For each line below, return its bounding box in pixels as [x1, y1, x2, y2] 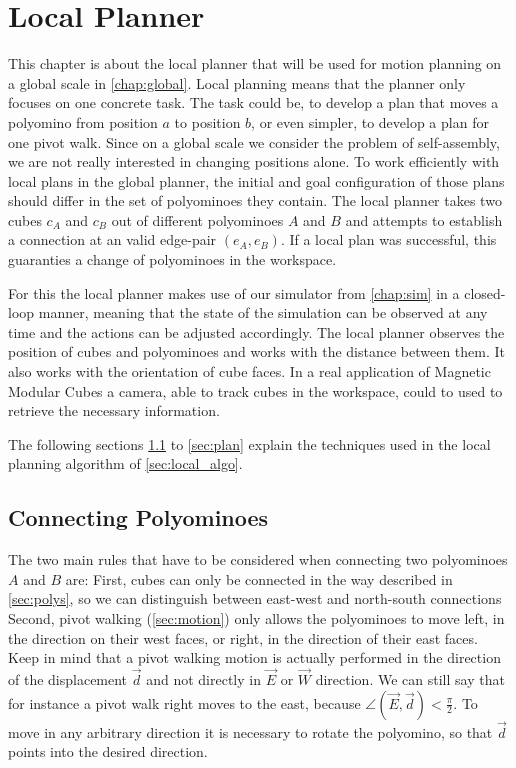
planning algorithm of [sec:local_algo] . [8, 453, 243, 474]
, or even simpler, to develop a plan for [251, 111, 489, 132]
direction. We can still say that [315, 668, 505, 689]
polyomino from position [8, 111, 158, 132]
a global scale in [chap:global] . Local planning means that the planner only [8, 72, 466, 93]
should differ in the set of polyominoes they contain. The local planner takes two [8, 190, 502, 211]
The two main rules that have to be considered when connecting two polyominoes [8, 549, 508, 570]
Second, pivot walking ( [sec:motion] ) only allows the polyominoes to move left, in [8, 607, 505, 628]
